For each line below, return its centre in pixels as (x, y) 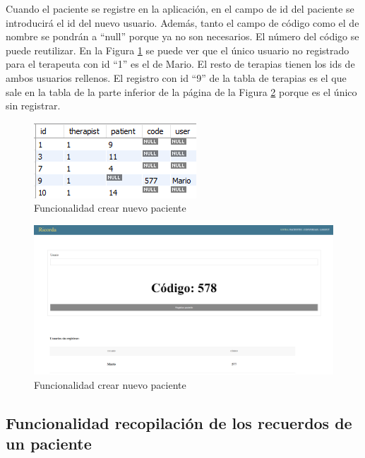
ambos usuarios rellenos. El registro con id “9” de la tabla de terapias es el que (176, 77)
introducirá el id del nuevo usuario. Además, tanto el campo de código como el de (182, 22)
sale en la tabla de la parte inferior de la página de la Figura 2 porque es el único (181, 91)
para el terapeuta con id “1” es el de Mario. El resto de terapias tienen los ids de (180, 64)
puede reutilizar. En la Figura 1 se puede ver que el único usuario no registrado (178, 50)
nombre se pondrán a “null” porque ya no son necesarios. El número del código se (182, 36)
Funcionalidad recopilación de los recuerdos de (179, 422)
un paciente (49, 444)
